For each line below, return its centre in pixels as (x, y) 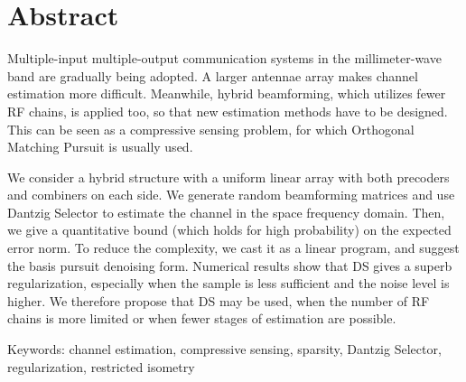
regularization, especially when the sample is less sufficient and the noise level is (228, 283)
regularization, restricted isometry (101, 366)
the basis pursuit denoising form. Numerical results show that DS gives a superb (230, 265)
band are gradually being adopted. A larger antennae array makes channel (213, 75)
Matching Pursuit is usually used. (100, 147)
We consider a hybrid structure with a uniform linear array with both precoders (228, 177)
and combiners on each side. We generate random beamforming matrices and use (231, 195)
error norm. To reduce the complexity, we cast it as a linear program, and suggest (233, 248)
